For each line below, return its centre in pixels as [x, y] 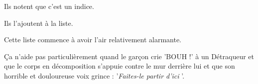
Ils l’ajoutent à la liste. [39, 23]
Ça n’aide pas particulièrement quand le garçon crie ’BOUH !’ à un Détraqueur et [129, 56]
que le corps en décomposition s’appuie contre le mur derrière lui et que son [120, 66]
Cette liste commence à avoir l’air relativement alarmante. [93, 40]
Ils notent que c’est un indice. [49, 6]
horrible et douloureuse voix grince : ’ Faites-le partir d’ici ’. [94, 75]
